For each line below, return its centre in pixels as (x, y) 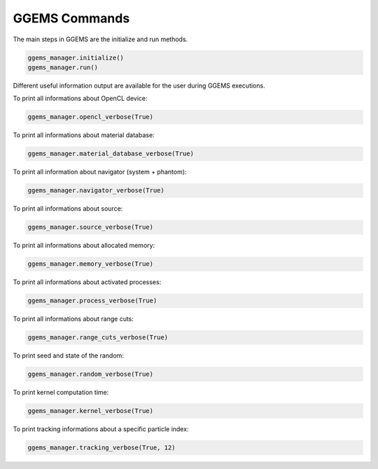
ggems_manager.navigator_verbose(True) (96, 190)
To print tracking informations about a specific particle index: (101, 429)
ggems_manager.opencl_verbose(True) (91, 117)
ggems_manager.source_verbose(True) (91, 227)
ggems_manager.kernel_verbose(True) (91, 411)
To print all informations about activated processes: (87, 282)
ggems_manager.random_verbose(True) (91, 374)
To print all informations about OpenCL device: (80, 99)
